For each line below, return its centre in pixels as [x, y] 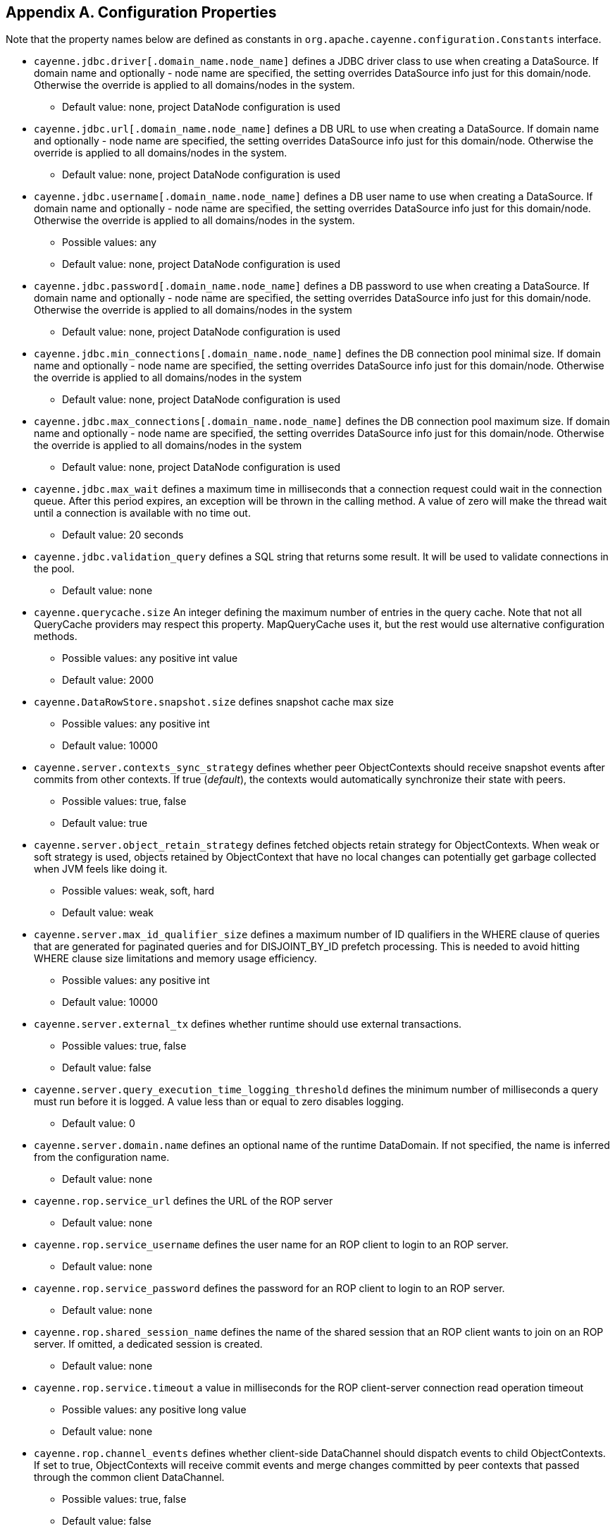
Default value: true [105, 823]
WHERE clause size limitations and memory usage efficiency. [175, 959]
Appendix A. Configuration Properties [141, 12]
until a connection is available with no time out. [142, 513]
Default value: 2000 [108, 680]
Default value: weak [108, 913]
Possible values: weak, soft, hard [138, 891]
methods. [56, 637]
